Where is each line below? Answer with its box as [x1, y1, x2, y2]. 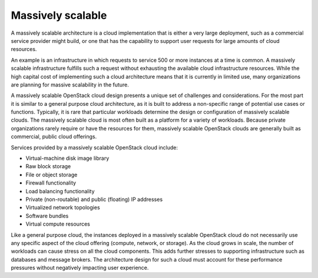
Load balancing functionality [25, 187, 95, 195]
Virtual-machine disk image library [25, 155, 110, 162]
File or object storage [25, 171, 78, 178]
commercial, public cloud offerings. [11, 133, 97, 140]
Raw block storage [25, 163, 71, 170]
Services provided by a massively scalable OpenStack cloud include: [11, 144, 178, 151]
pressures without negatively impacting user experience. [11, 264, 149, 272]
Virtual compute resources [25, 220, 91, 227]
